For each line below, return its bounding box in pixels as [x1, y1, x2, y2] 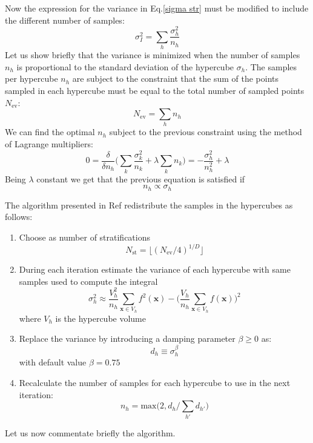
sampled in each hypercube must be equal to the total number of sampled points [5, 84, 305, 96]
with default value [19, 356, 87, 368]
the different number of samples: [5, 13, 125, 26]
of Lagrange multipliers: [5, 138, 93, 150]
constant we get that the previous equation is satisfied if [36, 172, 245, 185]
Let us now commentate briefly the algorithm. [5, 427, 176, 439]
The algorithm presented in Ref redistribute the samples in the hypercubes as [5, 198, 293, 211]
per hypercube [5, 72, 58, 85]
